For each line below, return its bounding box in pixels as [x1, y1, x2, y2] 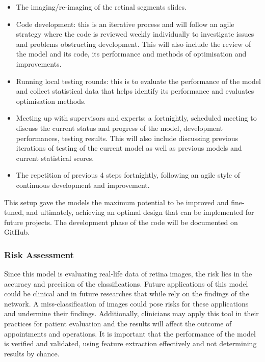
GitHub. [4, 227, 30, 237]
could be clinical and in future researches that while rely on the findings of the [4, 288, 249, 299]
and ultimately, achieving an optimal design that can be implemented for [26, 207, 254, 217]
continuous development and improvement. [16, 179, 150, 190]
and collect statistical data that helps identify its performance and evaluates [16, 86, 254, 96]
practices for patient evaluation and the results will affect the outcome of [4, 318, 232, 329]
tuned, [4, 207, 24, 217]
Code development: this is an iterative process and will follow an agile [16, 18, 234, 29]
